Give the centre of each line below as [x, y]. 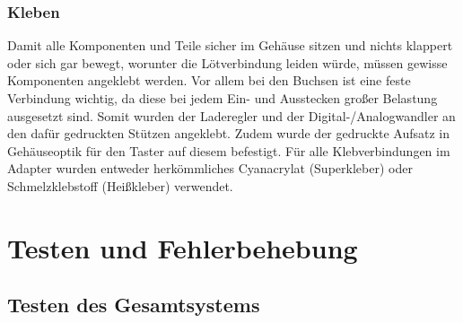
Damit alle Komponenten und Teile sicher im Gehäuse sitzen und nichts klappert [230, 45]
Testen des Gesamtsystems [134, 305]
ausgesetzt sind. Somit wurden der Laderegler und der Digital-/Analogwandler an [231, 115]
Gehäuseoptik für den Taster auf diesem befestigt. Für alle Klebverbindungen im [229, 150]
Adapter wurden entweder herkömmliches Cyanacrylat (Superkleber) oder [210, 168]
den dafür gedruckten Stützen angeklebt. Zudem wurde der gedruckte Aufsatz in [229, 133]
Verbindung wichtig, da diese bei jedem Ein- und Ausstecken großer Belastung [223, 98]
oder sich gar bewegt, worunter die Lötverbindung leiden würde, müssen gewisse [227, 62]
